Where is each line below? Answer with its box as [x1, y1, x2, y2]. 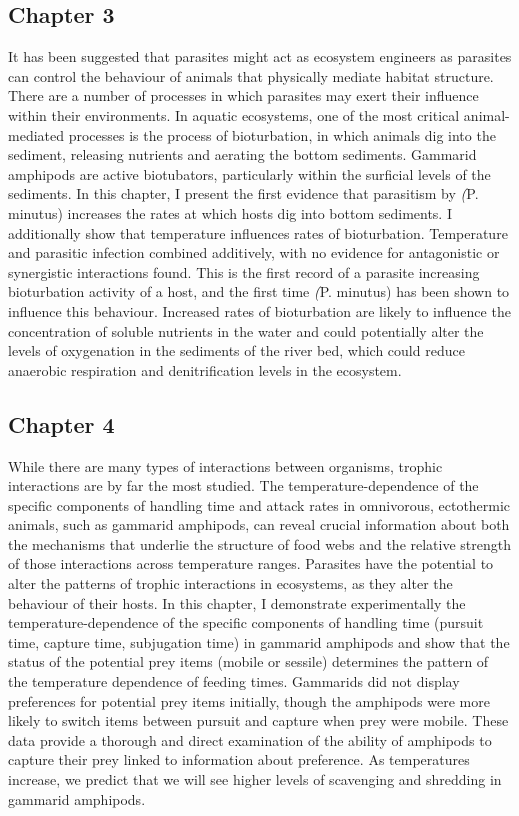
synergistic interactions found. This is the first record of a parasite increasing [8, 261, 480, 282]
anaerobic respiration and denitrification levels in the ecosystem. [8, 359, 402, 380]
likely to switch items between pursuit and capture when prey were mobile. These [8, 710, 509, 731]
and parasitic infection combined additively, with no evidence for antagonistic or [8, 242, 500, 263]
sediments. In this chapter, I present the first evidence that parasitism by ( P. [8, 183, 479, 204]
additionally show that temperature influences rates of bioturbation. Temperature [8, 222, 508, 243]
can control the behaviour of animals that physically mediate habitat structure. [8, 65, 494, 86]
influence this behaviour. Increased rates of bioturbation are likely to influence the [8, 300, 511, 321]
